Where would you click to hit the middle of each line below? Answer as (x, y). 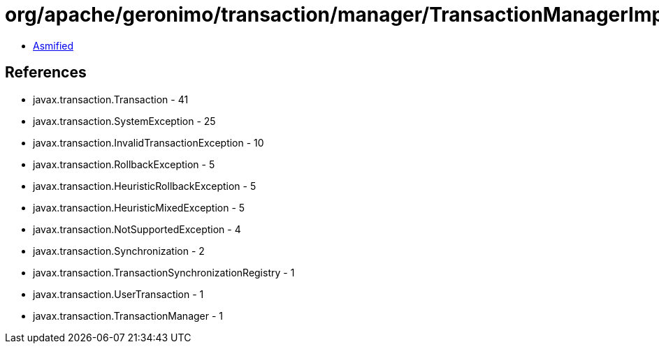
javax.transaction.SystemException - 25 (124, 121)
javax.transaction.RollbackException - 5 (124, 164)
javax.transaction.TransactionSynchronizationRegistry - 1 (164, 272)
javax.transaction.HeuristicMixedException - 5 (139, 207)
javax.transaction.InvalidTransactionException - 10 (149, 142)
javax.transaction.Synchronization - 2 (119, 251)
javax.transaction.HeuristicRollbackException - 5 (145, 186)
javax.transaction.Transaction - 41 (111, 99)
